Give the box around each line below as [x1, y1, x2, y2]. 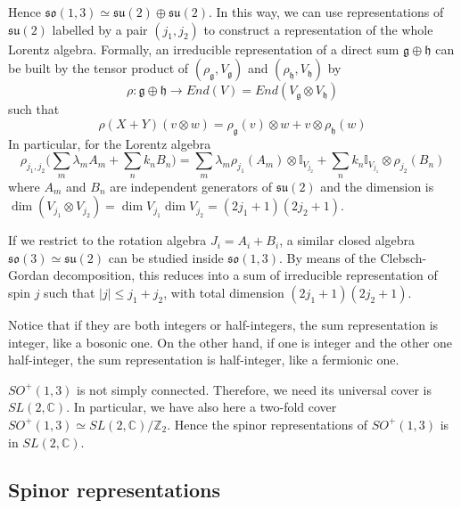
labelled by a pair [52, 20, 148, 38]
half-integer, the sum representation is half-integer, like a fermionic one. [8, 350, 399, 369]
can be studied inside [108, 248, 224, 266]
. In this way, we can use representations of [208, 3, 444, 20]
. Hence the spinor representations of [167, 414, 367, 433]
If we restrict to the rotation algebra [8, 231, 207, 250]
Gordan [8, 266, 50, 284]
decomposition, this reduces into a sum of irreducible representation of [53, 266, 438, 284]
